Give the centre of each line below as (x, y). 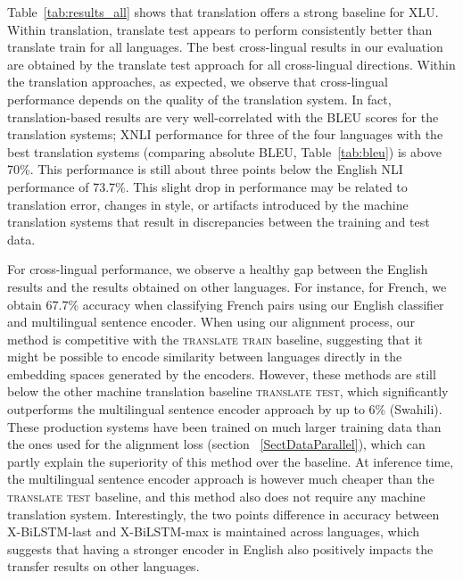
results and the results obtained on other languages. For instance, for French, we (227, 286)
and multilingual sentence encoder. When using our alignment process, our (211, 322)
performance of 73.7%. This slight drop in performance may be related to (207, 186)
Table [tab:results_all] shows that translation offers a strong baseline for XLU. (223, 12)
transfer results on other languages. (103, 566)
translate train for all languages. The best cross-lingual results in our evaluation (225, 47)
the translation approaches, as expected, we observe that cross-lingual (198, 82)
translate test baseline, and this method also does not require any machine (216, 497)
